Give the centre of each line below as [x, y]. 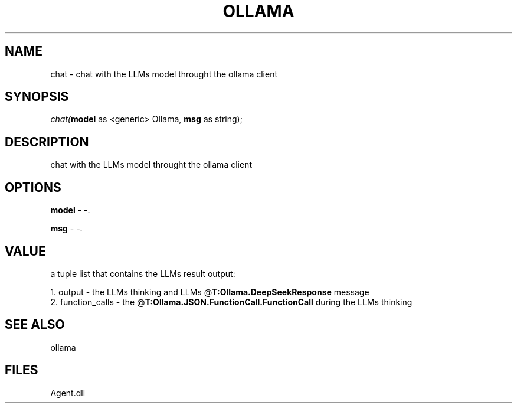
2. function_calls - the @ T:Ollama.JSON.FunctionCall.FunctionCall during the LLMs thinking [231, 302]
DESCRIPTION [47, 142]
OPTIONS [33, 187]
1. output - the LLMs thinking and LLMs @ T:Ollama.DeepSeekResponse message [210, 292]
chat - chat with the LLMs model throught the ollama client [164, 74]
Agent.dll [68, 393]
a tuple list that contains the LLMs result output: [143, 273]
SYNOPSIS [37, 97]
